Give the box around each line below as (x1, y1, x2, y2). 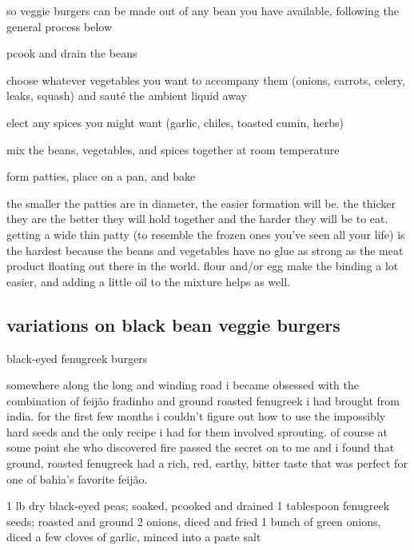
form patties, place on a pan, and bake (6, 168, 196, 185)
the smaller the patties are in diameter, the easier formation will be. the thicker (6, 194, 396, 211)
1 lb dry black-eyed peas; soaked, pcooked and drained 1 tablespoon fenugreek (6, 497, 390, 514)
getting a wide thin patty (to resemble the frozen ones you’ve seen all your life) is (6, 225, 405, 242)
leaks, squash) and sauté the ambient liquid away (6, 87, 247, 104)
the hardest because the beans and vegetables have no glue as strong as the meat (6, 241, 404, 258)
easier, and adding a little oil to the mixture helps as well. (6, 273, 290, 289)
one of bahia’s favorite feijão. (6, 470, 148, 487)
